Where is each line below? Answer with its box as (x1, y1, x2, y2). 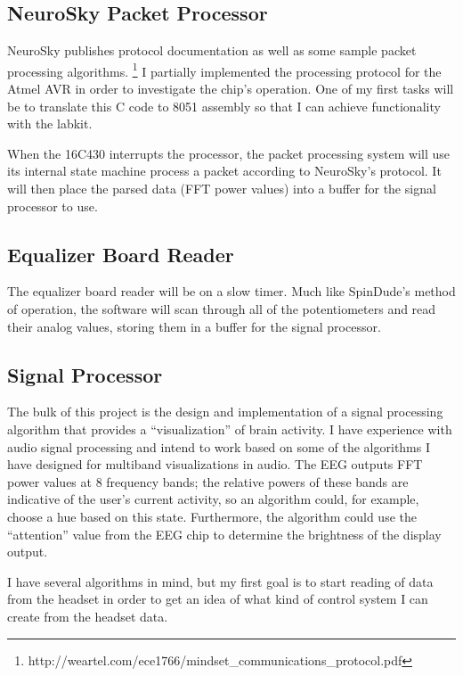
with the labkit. (7, 114, 93, 133)
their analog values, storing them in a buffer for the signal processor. (7, 317, 381, 335)
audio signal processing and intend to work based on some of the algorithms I (7, 437, 431, 456)
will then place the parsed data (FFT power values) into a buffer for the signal (7, 179, 436, 198)
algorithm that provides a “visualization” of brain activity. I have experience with (7, 419, 452, 438)
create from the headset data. (7, 606, 168, 625)
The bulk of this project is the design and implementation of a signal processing (7, 402, 443, 421)
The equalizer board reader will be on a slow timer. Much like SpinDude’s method (7, 282, 456, 301)
